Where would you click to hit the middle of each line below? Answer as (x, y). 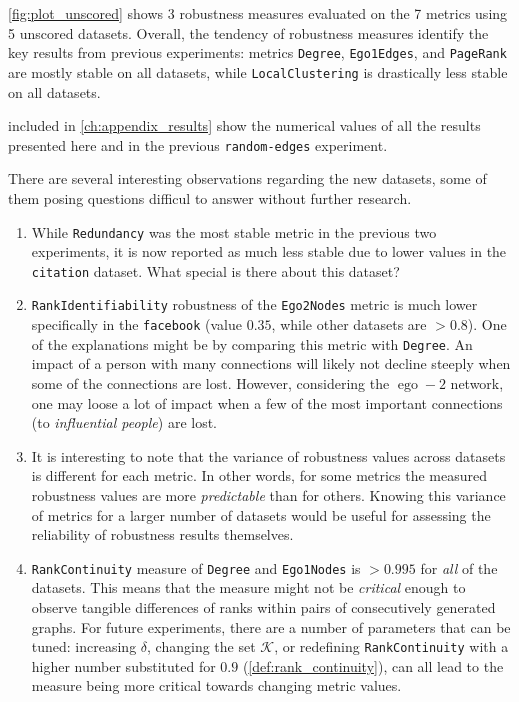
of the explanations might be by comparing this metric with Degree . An (252, 343)
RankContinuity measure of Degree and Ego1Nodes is (196, 567)
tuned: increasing (84, 646)
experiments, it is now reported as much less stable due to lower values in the (269, 251)
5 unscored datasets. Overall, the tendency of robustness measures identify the (248, 32)
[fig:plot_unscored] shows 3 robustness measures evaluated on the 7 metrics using (258, 13)
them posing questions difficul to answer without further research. (210, 197)
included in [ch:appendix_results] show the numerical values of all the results (244, 125)
